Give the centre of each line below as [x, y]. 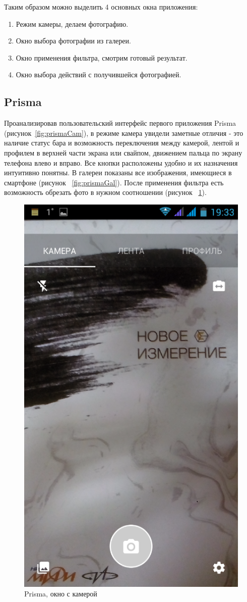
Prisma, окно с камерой [61, 594]
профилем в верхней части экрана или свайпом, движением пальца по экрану [123, 152]
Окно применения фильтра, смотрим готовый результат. [102, 57]
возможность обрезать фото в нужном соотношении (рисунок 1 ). [105, 192]
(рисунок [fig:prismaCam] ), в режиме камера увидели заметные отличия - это [124, 133]
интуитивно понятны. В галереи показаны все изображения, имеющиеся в [118, 172]
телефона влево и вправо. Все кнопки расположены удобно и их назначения [121, 162]
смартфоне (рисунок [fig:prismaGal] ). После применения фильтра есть [114, 182]
